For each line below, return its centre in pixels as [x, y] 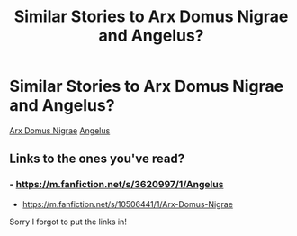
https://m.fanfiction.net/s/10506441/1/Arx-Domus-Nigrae [128, 204]
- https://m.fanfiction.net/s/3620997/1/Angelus [117, 185]
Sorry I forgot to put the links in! [68, 222]
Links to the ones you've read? [97, 159]
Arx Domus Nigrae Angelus [60, 130]
